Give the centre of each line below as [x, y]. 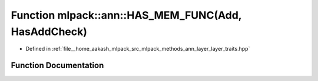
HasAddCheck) [49, 31]
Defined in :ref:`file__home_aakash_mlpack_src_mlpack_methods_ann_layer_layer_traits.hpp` [138, 49]
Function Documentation [57, 66]
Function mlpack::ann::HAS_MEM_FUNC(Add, [126, 15]
